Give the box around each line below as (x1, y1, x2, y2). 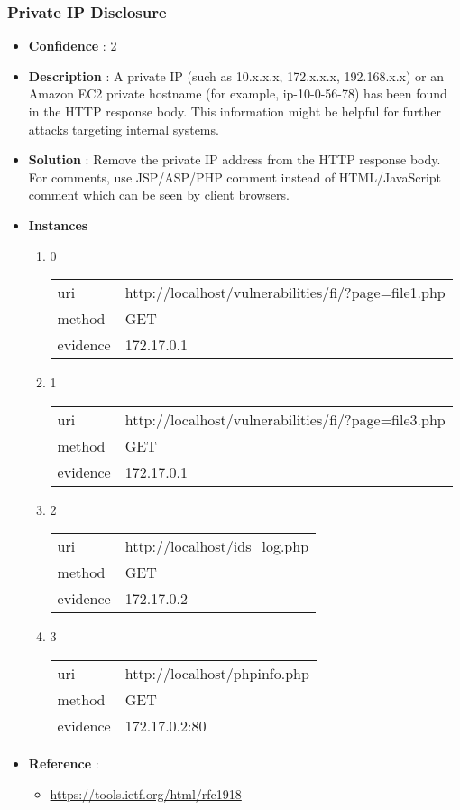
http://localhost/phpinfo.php (124, 662, 309, 684)
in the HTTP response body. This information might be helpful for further (28, 102, 442, 120)
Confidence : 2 (28, 36, 117, 55)
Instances (28, 215, 88, 234)
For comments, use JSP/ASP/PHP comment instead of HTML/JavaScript (28, 167, 442, 186)
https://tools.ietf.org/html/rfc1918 (50, 784, 242, 803)
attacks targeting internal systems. (28, 119, 219, 138)
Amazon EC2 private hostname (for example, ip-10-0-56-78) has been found (28, 84, 447, 103)
